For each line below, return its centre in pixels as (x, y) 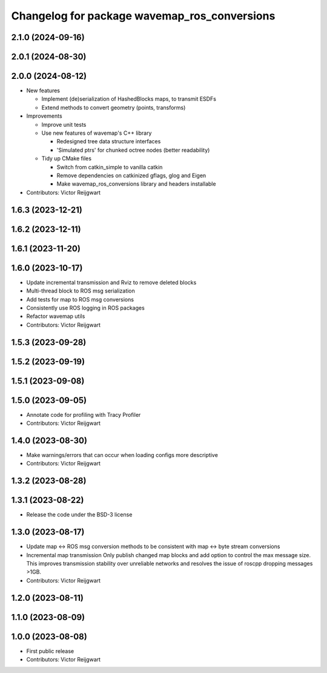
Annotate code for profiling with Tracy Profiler (84, 414)
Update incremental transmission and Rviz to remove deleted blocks (111, 282)
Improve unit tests (64, 124)
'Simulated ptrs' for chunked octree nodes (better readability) (133, 150)
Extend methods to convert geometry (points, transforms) (114, 107)
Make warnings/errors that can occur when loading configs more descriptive (122, 455)
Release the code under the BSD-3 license (79, 515)
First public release (50, 651)
